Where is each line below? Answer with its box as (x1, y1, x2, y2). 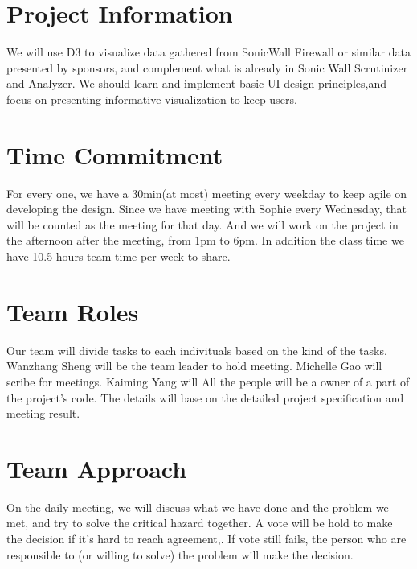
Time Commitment (6, 138, 223, 171)
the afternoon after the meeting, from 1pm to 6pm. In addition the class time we (6, 232, 404, 249)
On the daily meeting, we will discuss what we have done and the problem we (6, 498, 389, 515)
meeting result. (6, 405, 80, 422)
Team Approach (6, 451, 187, 484)
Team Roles (6, 295, 139, 328)
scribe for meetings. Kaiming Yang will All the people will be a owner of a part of (6, 373, 410, 390)
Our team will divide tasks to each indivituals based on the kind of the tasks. (6, 341, 387, 358)
